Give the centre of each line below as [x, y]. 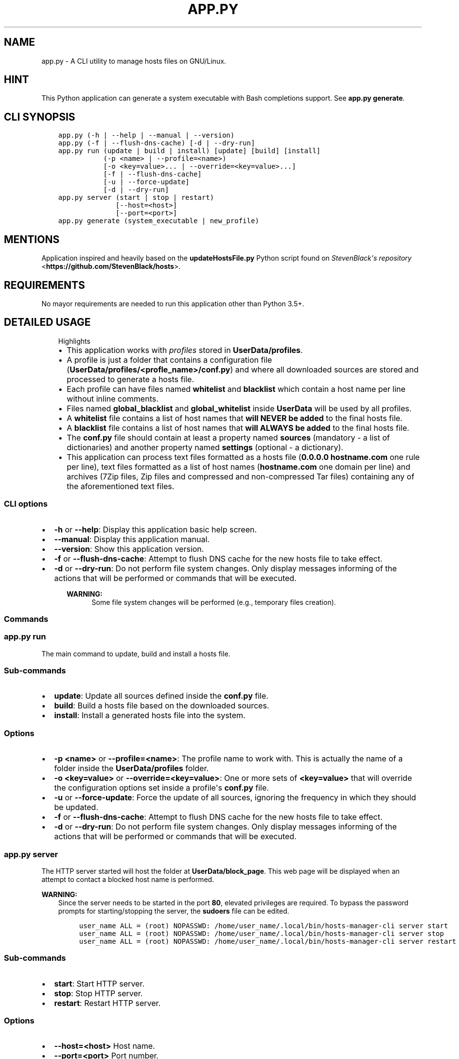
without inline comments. [113, 398]
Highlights [74, 341]
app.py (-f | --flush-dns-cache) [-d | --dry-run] [157, 143]
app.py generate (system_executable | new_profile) [159, 221]
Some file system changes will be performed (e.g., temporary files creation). [214, 602]
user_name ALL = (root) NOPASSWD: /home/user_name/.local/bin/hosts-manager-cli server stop [261, 933]
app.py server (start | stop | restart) [136, 198]
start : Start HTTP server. [99, 983]
